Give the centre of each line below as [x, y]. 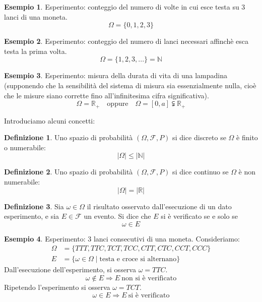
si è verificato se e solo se [199, 216]
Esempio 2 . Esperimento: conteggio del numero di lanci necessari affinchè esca [126, 41]
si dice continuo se [201, 172]
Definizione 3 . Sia [34, 206]
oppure [118, 104]
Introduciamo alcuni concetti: [50, 120]
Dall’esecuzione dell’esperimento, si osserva [70, 269]
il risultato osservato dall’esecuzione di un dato [159, 206]
